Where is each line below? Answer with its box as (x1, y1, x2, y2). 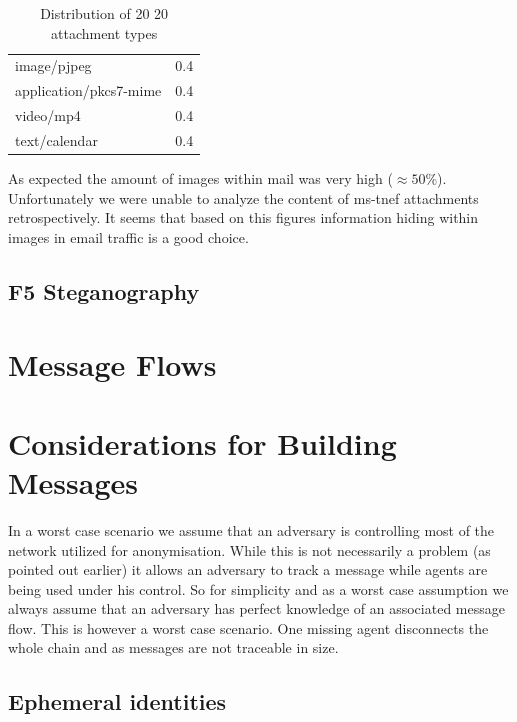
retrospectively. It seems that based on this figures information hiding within (8, 207, 479, 228)
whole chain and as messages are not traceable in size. (8, 637, 339, 658)
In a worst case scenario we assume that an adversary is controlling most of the (8, 519, 495, 540)
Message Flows (8, 344, 217, 385)
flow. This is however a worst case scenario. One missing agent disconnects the (8, 617, 489, 638)
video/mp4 (15, 105, 81, 126)
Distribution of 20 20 (40, 3, 169, 23)
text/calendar (15, 129, 98, 150)
